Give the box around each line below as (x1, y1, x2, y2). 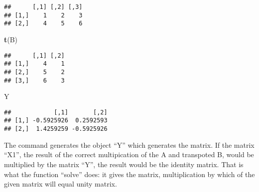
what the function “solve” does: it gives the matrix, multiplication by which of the (4, 169, 255, 179)
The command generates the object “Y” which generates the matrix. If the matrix (4, 139, 255, 150)
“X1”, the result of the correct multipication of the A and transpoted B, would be (4, 149, 254, 160)
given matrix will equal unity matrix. (4, 179, 117, 189)
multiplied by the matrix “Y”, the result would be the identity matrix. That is (4, 159, 244, 169)
